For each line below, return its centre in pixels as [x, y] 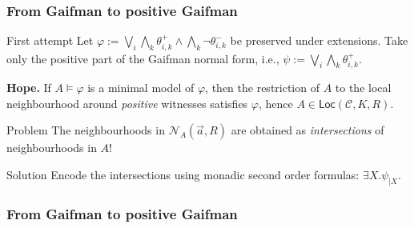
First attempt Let [50, 40]
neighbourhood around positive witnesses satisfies [127, 103]
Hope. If [29, 88]
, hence [275, 103]
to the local [363, 88]
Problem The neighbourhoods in [86, 130]
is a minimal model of [141, 88]
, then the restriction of [262, 88]
